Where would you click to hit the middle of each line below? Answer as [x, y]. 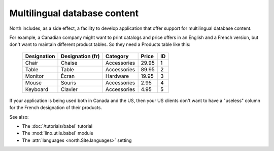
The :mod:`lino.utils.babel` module [58, 133]
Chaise [69, 63]
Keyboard [37, 89]
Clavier [69, 89]
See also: [19, 117]
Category [117, 56]
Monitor [35, 76]
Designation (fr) [80, 56]
